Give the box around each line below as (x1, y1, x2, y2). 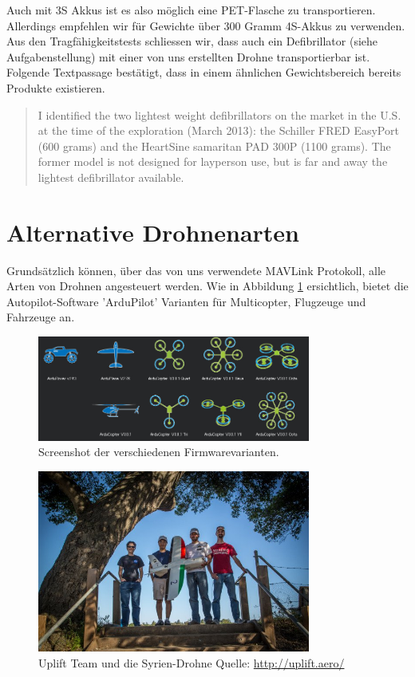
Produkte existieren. (6, 79, 105, 96)
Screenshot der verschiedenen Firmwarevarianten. (38, 443, 279, 460)
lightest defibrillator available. (38, 168, 184, 185)
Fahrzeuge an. (6, 309, 75, 325)
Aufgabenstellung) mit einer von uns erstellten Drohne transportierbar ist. (6, 48, 370, 65)
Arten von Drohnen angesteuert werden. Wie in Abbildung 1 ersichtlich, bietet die (6, 277, 409, 294)
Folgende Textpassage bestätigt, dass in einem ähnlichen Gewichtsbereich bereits (6, 64, 401, 81)
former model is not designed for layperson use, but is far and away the (38, 153, 388, 170)
